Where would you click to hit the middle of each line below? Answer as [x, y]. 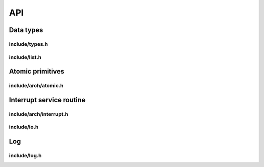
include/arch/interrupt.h [39, 114]
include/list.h [25, 57]
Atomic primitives [37, 71]
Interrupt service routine [47, 100]
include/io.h [24, 127]
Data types [26, 30]
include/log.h [25, 155]
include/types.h [29, 44]
